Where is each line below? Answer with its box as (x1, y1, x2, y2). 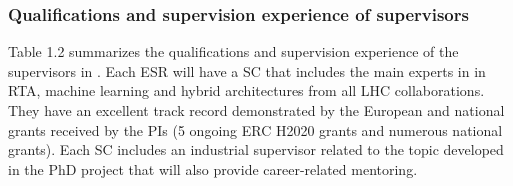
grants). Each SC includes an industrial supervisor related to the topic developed (8, 139, 504, 160)
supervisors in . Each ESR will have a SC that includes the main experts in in (8, 60, 486, 81)
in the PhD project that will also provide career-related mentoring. (8, 158, 418, 179)
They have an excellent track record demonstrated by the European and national (8, 100, 505, 120)
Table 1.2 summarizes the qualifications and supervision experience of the (8, 41, 459, 62)
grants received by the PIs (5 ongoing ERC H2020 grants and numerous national (8, 119, 503, 140)
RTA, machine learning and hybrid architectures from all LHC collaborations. (8, 80, 485, 101)
